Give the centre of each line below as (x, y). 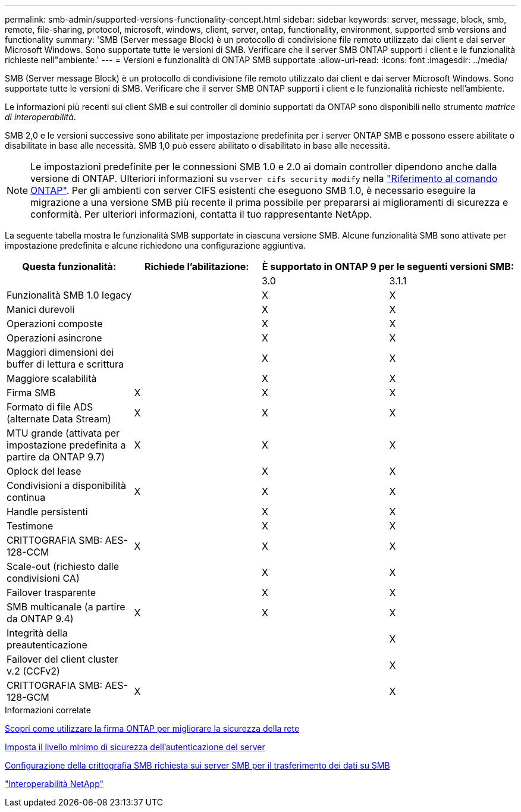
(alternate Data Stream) (59, 419)
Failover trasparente (51, 592)
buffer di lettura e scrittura (65, 364)
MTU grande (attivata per (63, 433)
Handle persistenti (47, 512)
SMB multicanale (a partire (66, 607)
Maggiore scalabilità (52, 378)
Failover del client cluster (62, 659)
